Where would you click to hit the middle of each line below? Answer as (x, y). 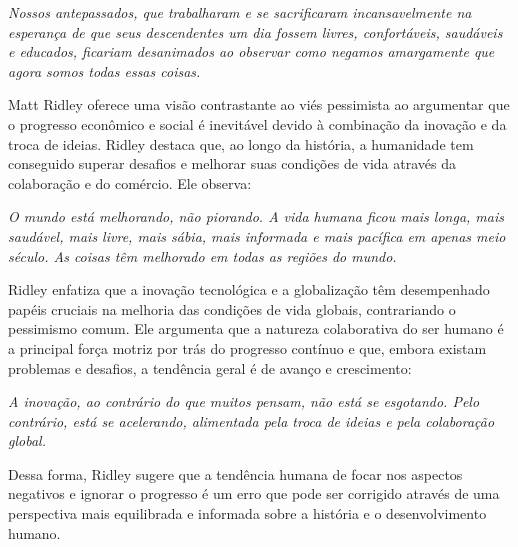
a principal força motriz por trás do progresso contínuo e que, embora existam (247, 347)
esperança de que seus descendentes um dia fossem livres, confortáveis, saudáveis (255, 31)
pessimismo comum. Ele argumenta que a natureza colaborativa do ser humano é (256, 328)
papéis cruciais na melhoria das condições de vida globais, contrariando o (232, 308)
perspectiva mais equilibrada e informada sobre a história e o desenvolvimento (247, 513)
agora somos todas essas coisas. (104, 70)
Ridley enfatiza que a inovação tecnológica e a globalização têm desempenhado (249, 289)
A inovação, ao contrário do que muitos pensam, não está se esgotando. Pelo (244, 401)
